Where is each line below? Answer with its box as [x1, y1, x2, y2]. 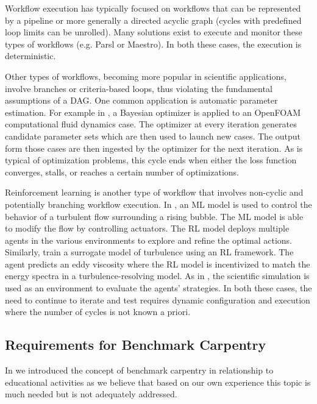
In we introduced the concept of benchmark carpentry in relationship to [5, 364, 274, 377]
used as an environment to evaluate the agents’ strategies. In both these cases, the [5, 282, 312, 294]
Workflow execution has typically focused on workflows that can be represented [5, 2, 301, 14]
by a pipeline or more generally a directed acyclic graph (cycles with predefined [5, 13, 302, 26]
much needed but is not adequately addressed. [5, 388, 177, 400]
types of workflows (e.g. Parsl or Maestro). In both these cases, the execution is [5, 37, 302, 50]
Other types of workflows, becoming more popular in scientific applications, [5, 69, 287, 82]
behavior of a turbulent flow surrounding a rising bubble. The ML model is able [5, 210, 304, 222]
